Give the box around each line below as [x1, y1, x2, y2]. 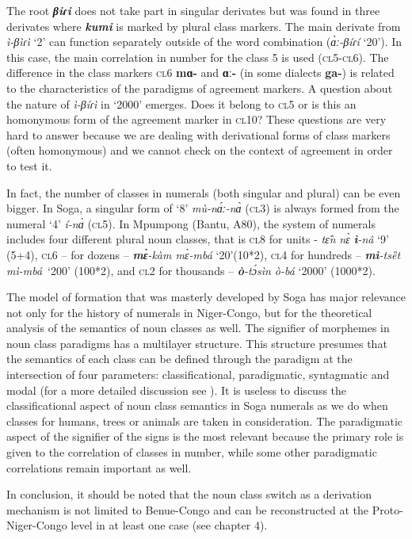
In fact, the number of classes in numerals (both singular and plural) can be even [6, 184, 401, 201]
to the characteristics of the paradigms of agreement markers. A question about [6, 79, 393, 96]
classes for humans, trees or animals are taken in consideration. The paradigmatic [6, 412, 403, 429]
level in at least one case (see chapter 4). [71, 517, 268, 533]
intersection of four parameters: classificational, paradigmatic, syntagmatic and [6, 366, 390, 383]
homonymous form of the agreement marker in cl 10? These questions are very [6, 111, 387, 128]
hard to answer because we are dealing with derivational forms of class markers [6, 126, 391, 143]
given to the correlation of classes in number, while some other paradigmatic [6, 444, 377, 461]
